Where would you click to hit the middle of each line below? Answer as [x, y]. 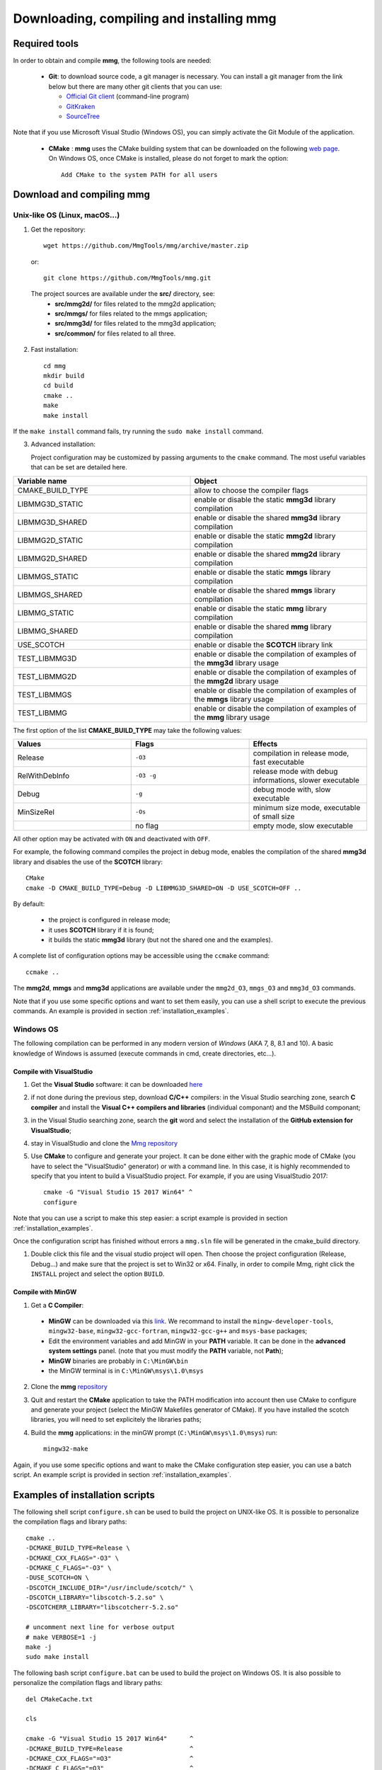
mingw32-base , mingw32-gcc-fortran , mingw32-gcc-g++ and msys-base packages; [178, 1331]
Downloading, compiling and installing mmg [145, 18]
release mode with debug [295, 771]
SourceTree [83, 116]
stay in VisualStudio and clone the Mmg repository [104, 1143]
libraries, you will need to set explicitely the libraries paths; [116, 1420]
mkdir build [64, 376]
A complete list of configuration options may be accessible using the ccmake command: [141, 956]
